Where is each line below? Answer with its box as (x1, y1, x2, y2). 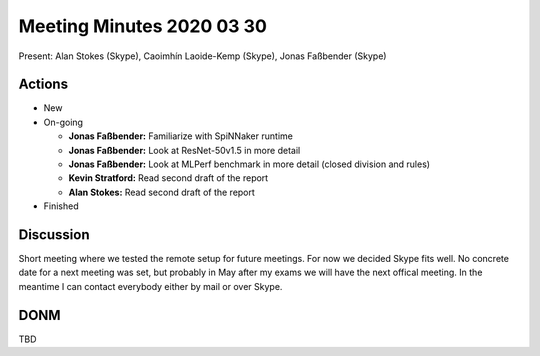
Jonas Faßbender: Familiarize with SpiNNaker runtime (68, 130, 294, 142)
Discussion (18, 226, 90, 243)
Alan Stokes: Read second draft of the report (68, 186, 255, 198)
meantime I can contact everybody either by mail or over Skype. (18, 280, 283, 292)
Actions (18, 76, 69, 93)
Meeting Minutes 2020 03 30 (18, 15, 267, 37)
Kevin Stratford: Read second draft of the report (68, 172, 269, 184)
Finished (43, 200, 79, 212)
